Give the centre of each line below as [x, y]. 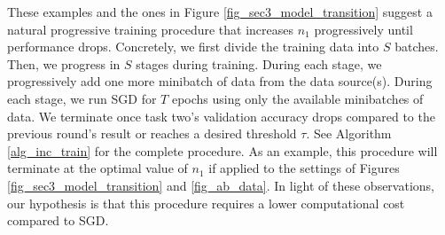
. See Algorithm [349, 133]
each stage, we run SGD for [82, 98]
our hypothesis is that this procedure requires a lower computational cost [206, 203]
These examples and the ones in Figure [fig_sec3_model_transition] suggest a [220, 12]
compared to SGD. [58, 220]
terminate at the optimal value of [98, 168]
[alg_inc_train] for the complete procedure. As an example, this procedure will [222, 150]
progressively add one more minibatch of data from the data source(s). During [220, 81]
